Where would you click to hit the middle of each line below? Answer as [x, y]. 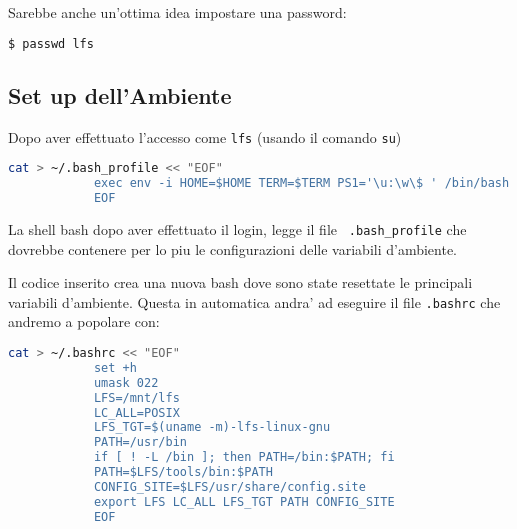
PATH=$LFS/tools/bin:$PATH [183, 472]
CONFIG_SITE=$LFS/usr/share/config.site [229, 486]
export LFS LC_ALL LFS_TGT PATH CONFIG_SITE [244, 501]
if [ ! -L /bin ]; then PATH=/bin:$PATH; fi [244, 457]
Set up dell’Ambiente [120, 94]
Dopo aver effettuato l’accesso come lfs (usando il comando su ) [205, 136]
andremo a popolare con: [84, 321]
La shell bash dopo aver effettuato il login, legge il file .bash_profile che [237, 228]
